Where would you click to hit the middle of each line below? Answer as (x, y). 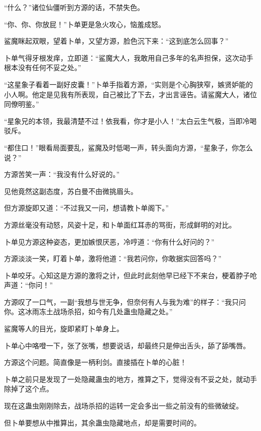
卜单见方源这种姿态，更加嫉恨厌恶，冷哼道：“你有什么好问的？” (109, 241)
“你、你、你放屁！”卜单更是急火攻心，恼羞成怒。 (85, 24)
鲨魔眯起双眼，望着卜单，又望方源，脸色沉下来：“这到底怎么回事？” (116, 41)
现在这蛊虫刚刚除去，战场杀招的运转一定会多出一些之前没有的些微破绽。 (123, 406)
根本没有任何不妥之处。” (43, 67)
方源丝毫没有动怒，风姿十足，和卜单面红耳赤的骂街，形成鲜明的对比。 (120, 224)
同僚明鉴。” (22, 104)
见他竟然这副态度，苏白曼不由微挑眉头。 (71, 191)
